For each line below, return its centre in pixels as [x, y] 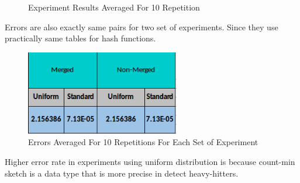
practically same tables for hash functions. [80, 38]
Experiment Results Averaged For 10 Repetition [114, 7]
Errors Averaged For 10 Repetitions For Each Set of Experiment [143, 142]
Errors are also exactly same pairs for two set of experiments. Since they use [142, 27]
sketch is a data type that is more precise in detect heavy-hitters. [122, 173]
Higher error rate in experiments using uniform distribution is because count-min [150, 162]
